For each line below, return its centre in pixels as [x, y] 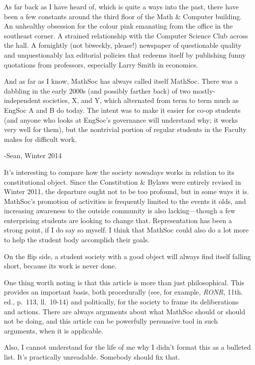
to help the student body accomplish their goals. [77, 240]
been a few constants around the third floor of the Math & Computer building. [123, 16]
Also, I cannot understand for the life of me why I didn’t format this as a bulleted [127, 347]
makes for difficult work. [41, 139]
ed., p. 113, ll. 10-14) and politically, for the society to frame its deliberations [121, 302]
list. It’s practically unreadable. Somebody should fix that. [92, 357]
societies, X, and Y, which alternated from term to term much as [141, 100]
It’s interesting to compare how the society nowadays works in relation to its [119, 172]
